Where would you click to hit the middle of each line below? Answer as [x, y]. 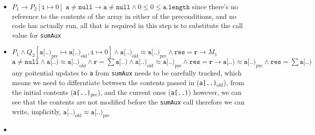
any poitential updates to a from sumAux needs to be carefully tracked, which [127, 73]
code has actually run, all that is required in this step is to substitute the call [127, 25]
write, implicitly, [37, 111]
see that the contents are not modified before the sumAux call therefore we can [128, 102]
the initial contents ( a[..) [51, 92]
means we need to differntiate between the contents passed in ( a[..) [114, 82]
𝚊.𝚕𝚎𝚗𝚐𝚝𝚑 [176, 7]
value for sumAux [37, 35]
